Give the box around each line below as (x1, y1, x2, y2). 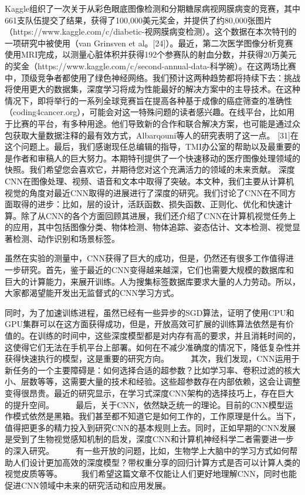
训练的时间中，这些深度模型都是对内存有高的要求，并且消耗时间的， (37, 329, 300, 342)
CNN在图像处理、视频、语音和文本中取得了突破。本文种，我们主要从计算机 (5, 174, 294, 187)
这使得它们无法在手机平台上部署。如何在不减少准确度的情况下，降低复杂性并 (5, 341, 300, 353)
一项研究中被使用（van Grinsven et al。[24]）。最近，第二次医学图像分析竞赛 (5, 36, 293, 49)
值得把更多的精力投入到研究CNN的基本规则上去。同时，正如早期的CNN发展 (5, 421, 296, 433)
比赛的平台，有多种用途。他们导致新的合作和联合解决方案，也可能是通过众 (12, 117, 300, 129)
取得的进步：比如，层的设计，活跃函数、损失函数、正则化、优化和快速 (12, 198, 284, 210)
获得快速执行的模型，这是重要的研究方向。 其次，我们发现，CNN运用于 (5, 352, 300, 365)
